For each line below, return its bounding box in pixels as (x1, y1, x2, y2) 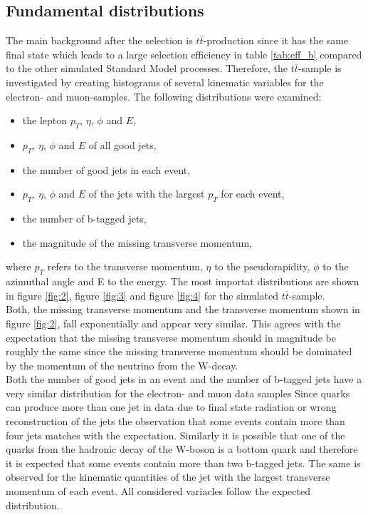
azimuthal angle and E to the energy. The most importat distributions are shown (6, 274, 359, 289)
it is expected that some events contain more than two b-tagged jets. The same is (6, 455, 361, 470)
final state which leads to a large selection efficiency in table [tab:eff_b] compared (6, 46, 362, 61)
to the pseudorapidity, (214, 259, 310, 274)
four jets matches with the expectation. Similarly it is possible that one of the (6, 427, 345, 442)
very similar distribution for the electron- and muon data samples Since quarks (6, 385, 350, 400)
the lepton (22, 113, 68, 128)
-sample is (298, 61, 342, 76)
